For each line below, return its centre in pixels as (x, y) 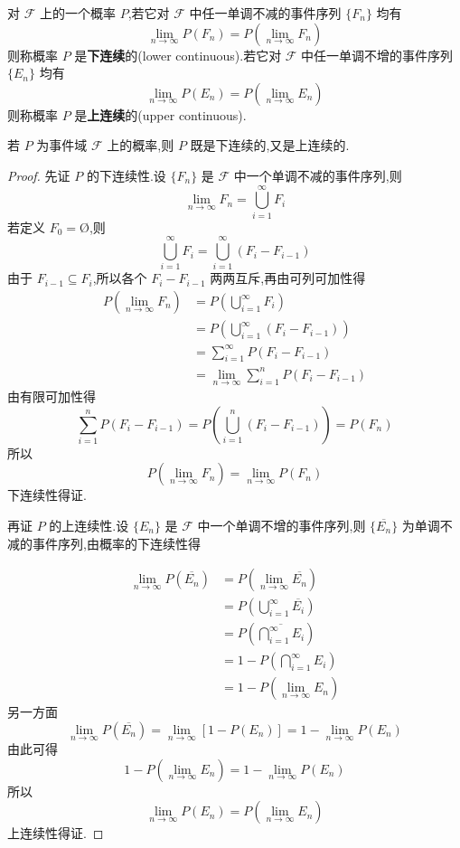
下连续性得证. (47, 495)
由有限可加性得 (52, 396)
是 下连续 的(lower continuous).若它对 (178, 55)
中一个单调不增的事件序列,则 (282, 525)
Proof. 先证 (39, 175)
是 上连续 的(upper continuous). (160, 114)
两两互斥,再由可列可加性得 (288, 278)
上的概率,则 (141, 145)
